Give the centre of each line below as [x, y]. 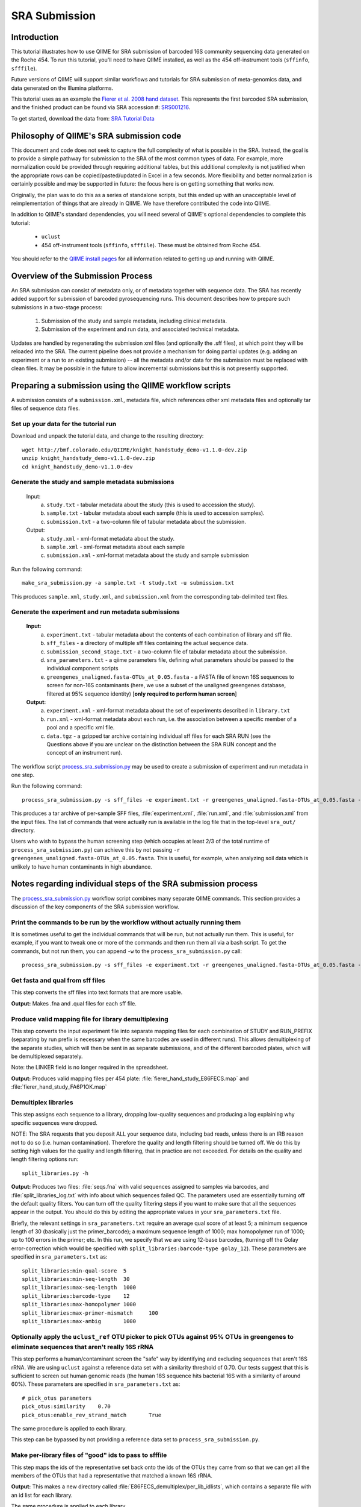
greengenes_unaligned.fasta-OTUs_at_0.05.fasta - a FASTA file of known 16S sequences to [171, 677]
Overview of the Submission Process [82, 276]
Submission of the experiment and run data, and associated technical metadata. [140, 329]
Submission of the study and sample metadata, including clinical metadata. [134, 321]
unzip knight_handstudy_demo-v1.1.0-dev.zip [89, 458]
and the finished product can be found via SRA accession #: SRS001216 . [101, 107]
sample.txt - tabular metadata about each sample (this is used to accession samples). [156, 513]
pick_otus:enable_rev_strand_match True [92, 1415]
